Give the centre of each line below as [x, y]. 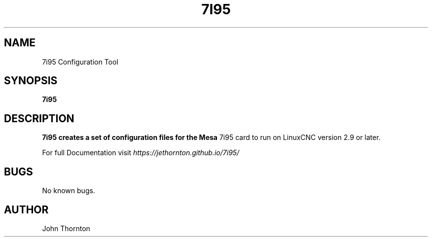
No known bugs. [69, 191]
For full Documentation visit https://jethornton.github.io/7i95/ [141, 153]
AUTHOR [26, 209]
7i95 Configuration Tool [80, 62]
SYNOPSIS [31, 81]
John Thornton [66, 228]
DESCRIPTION [39, 118]
